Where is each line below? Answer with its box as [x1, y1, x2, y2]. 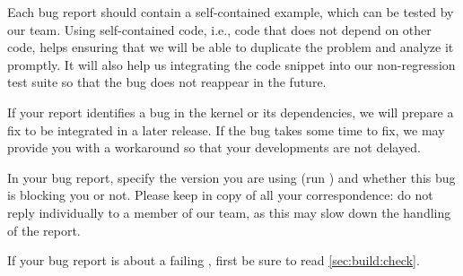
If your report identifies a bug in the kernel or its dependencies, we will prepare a [7, 102, 454, 121]
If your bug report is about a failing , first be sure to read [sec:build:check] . [7, 251, 420, 270]
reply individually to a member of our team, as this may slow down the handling [7, 203, 451, 221]
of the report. [7, 220, 81, 239]
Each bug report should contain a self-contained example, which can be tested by [7, 3, 454, 21]
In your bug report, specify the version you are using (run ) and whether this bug [7, 168, 456, 186]
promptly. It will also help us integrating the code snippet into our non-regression [7, 55, 456, 73]
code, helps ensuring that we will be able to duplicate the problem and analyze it [7, 38, 454, 56]
